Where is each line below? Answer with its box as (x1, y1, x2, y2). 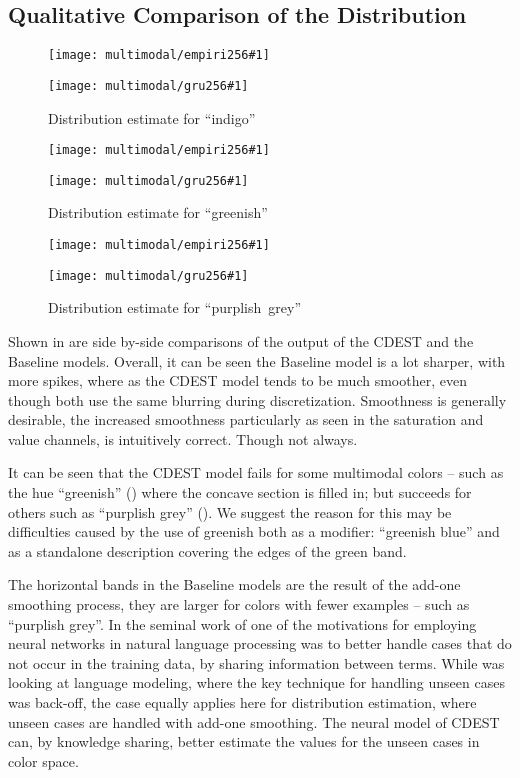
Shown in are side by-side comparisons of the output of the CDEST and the (8, 330, 474, 351)
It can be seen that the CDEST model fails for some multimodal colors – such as (8, 462, 504, 483)
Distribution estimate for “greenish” (48, 202, 268, 223)
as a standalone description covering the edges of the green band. (8, 540, 407, 561)
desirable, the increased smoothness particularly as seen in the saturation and (8, 409, 484, 430)
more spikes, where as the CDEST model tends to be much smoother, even (8, 370, 467, 391)
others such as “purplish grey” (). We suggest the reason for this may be (8, 501, 452, 522)
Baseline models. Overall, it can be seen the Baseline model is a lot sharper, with (8, 350, 506, 371)
